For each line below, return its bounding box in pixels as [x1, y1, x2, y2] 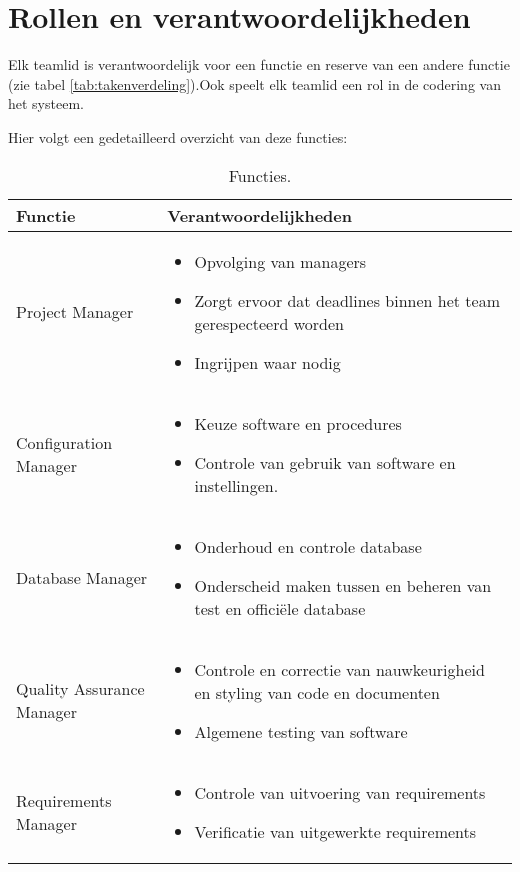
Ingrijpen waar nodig [194, 350, 341, 374]
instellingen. [194, 473, 279, 497]
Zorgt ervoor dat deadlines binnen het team [194, 288, 501, 312]
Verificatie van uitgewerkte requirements [194, 819, 477, 843]
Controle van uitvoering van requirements [194, 780, 486, 804]
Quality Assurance [16, 677, 145, 700]
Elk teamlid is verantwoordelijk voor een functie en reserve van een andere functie [8, 54, 510, 75]
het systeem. [8, 93, 84, 114]
